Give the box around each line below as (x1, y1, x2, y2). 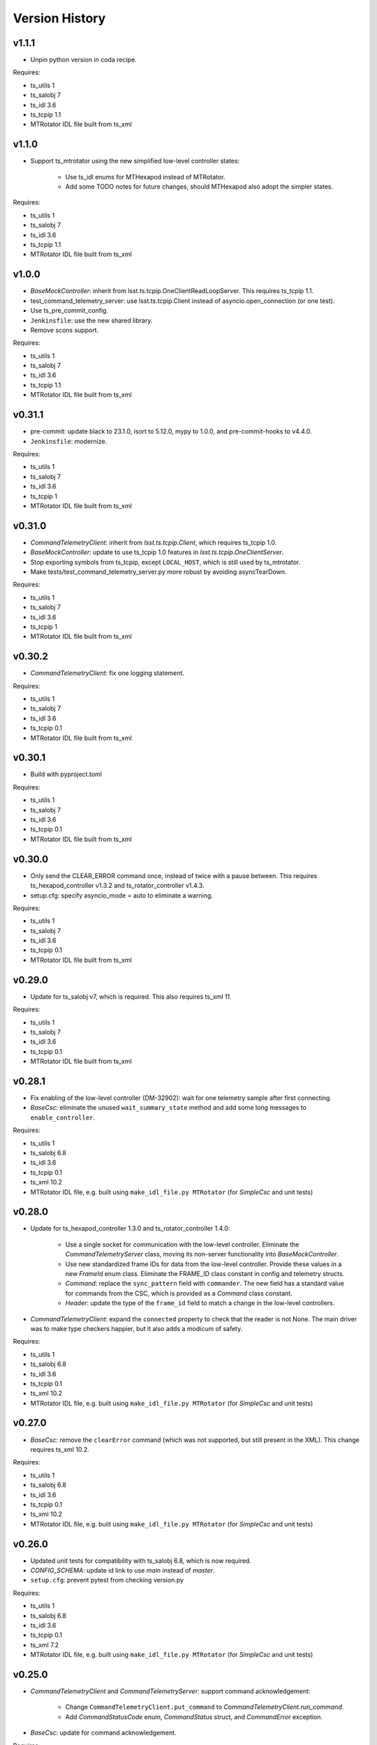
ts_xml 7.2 (30, 1640, 59, 1649)
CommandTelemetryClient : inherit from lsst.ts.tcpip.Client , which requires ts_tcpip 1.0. (30, 538, 277, 547)
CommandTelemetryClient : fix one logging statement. (30, 669, 185, 677)
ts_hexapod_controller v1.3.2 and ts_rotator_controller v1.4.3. (30, 882, 205, 890)
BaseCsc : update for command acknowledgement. (30, 1728, 177, 1737)
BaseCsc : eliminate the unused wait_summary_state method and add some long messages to (30, 1104, 307, 1112)
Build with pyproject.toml (30, 770, 103, 778)
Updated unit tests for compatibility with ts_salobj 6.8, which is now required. (30, 1557, 251, 1565)
